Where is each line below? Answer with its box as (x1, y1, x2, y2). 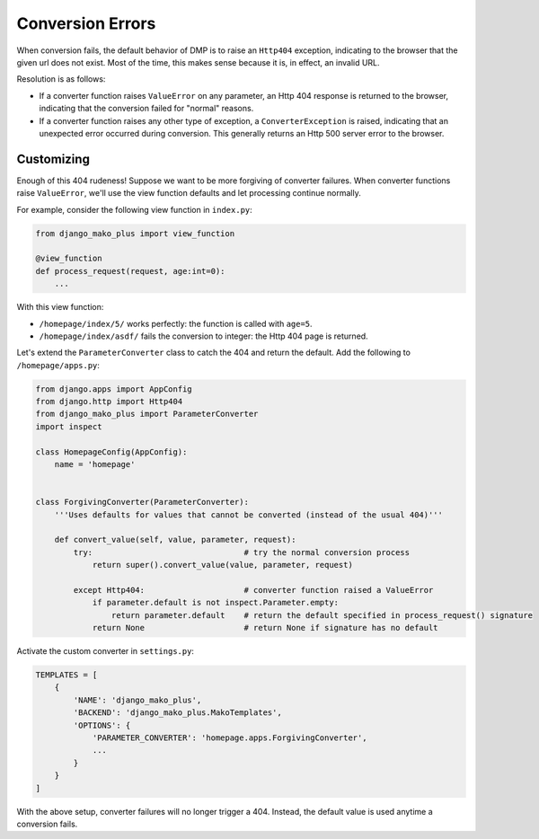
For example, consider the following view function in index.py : (16, 204, 253, 215)
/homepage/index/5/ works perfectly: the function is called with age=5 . (39, 318, 314, 329)
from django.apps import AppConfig (35, 384, 192, 394)
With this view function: (16, 302, 104, 313)
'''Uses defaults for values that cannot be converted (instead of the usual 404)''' (54, 509, 444, 520)
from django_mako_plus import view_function (35, 228, 235, 238)
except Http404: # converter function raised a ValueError (73, 585, 434, 595)
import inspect (35, 421, 102, 431)
